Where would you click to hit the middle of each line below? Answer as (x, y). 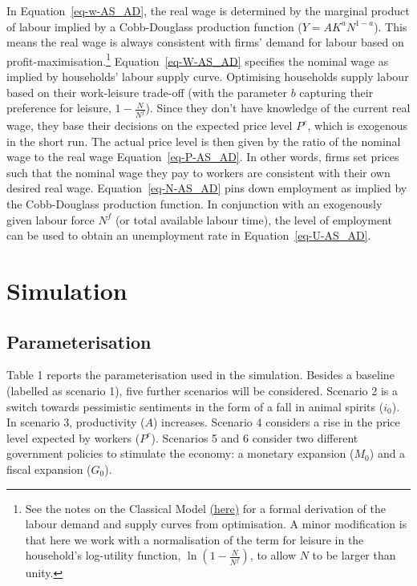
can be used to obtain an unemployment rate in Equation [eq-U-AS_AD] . (189, 235)
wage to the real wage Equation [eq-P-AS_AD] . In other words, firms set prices (203, 157)
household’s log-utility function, (103, 555)
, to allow (273, 555)
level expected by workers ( (73, 437)
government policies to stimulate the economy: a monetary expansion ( (180, 453)
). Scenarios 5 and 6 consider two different (255, 437)
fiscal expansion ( (49, 469)
